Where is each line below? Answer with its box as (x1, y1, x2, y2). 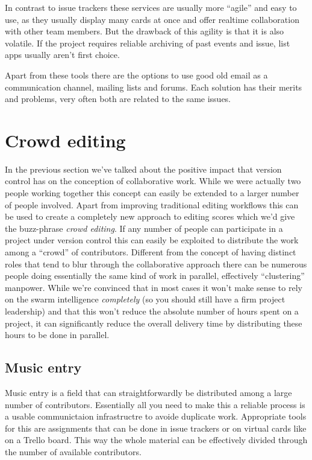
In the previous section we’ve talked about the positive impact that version (5, 162, 282, 175)
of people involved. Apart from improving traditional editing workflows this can (5, 198, 299, 211)
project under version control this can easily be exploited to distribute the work (5, 234, 299, 246)
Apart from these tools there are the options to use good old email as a (5, 68, 268, 81)
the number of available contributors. (5, 445, 142, 458)
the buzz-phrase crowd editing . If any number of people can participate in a (5, 222, 283, 234)
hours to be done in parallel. (5, 328, 110, 341)
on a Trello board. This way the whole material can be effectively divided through (5, 433, 308, 446)
